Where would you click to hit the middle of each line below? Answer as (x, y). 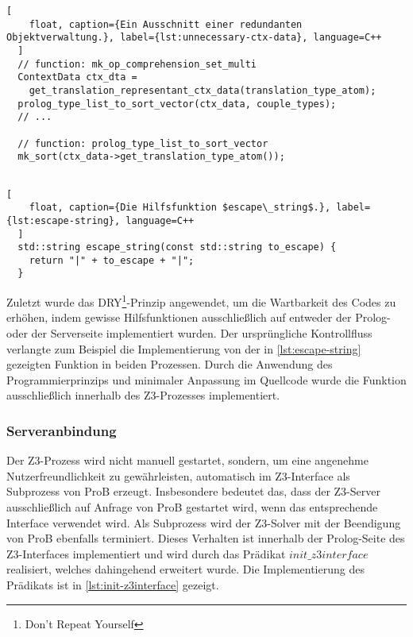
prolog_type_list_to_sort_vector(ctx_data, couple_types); (177, 104)
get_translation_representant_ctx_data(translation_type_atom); (203, 90)
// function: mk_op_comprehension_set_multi (137, 64)
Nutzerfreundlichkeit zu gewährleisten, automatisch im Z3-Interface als (178, 475)
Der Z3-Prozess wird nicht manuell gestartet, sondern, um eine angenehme (187, 460)
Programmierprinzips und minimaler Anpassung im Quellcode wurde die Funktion (206, 379)
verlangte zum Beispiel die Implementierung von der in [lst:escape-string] (184, 348)
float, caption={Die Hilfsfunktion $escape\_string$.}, (180, 208)
